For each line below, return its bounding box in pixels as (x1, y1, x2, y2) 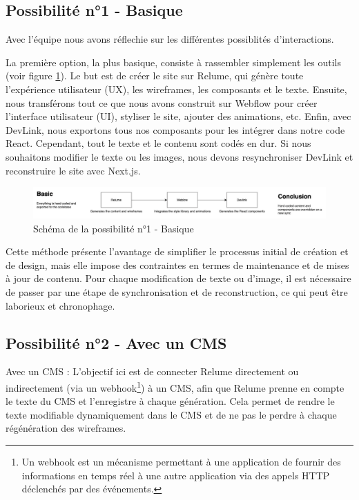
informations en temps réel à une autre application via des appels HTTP (21, 468, 330, 482)
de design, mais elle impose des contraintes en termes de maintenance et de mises (6, 257, 349, 272)
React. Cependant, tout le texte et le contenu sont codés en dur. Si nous (6, 136, 311, 150)
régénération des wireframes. (6, 421, 126, 435)
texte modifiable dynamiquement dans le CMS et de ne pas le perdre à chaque (6, 407, 337, 421)
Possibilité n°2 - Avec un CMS (6, 332, 227, 353)
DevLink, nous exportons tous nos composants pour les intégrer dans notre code (6, 122, 345, 137)
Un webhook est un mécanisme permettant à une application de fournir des (21, 454, 341, 469)
